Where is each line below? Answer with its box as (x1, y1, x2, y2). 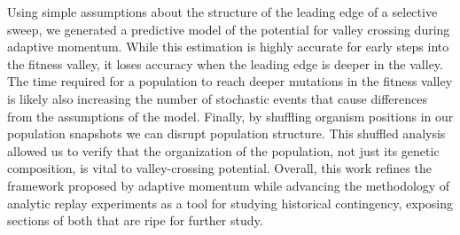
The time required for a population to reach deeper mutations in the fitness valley (7, 72, 453, 90)
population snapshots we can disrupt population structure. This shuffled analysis (7, 124, 446, 143)
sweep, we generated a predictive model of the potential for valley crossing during (7, 20, 450, 38)
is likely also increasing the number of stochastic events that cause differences (7, 89, 427, 107)
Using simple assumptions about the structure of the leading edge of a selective (7, 3, 438, 20)
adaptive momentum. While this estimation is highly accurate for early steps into (7, 37, 449, 56)
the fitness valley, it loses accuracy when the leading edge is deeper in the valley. (7, 54, 443, 73)
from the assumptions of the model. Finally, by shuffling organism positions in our (7, 106, 454, 125)
